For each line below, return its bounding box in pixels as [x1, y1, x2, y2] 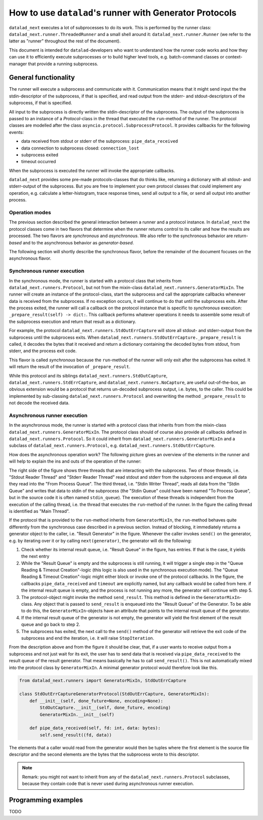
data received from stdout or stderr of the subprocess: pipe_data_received [21, 138, 178, 144]
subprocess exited [21, 151, 58, 158]
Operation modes [9, 209, 51, 216]
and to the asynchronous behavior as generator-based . [22, 240, 134, 245]
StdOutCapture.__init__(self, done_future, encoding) [39, 705, 171, 710]
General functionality [9, 74, 75, 82]
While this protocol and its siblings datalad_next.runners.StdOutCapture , [9, 373, 168, 378]
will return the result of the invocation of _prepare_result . [9, 364, 131, 370]
